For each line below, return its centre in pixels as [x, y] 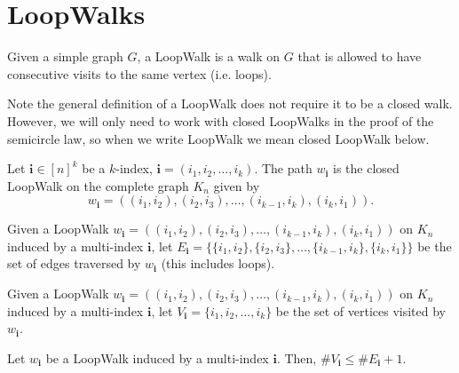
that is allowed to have [360, 56]
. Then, [297, 357]
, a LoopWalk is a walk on [209, 56]
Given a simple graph [65, 56]
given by [237, 185]
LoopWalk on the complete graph [98, 185]
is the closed [366, 168]
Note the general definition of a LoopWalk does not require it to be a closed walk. [230, 103]
